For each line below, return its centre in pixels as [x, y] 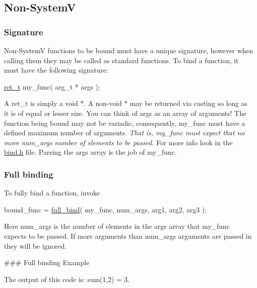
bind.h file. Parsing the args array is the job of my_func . [90, 152]
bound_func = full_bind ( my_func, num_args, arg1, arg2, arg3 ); [105, 209]
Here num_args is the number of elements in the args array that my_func [117, 226]
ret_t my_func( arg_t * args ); [52, 86]
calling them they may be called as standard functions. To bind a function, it [121, 60]
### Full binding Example [47, 262]
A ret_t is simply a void [41, 103]
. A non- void [103, 103]
